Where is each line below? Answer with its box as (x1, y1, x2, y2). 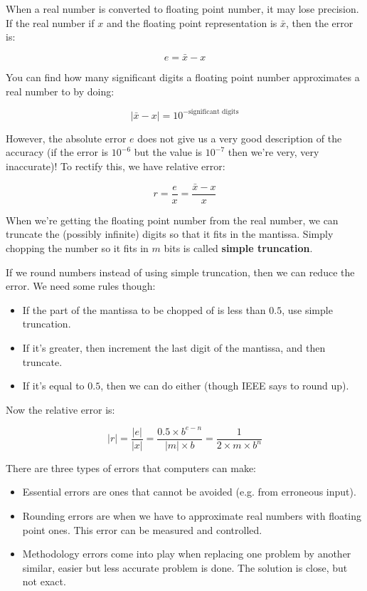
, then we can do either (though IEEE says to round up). (100, 378, 349, 393)
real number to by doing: (6, 83, 115, 98)
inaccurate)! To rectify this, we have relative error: (6, 158, 225, 173)
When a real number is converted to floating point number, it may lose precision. (6, 1, 359, 16)
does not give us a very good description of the (137, 130, 342, 145)
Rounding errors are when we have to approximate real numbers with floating (22, 508, 362, 523)
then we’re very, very (228, 145, 319, 159)
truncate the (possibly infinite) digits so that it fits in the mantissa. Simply (6, 226, 334, 241)
